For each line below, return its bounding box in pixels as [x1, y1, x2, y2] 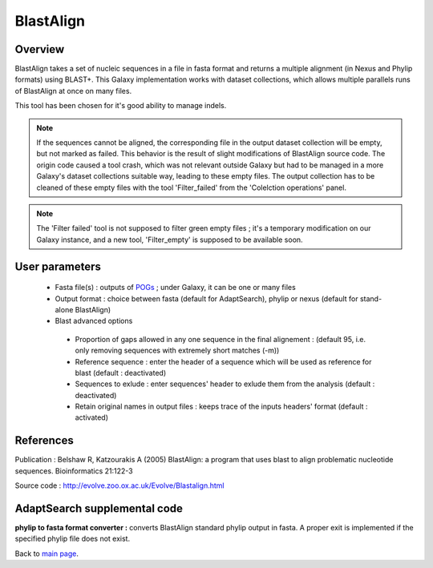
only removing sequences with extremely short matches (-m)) [75, 345, 280, 356]
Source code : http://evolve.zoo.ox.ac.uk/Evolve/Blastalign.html [14, 481, 225, 490]
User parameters [14, 260, 102, 273]
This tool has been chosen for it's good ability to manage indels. [14, 101, 227, 111]
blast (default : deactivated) [75, 368, 167, 377]
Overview [14, 42, 65, 56]
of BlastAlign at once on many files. [14, 86, 132, 95]
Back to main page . [14, 549, 79, 558]
